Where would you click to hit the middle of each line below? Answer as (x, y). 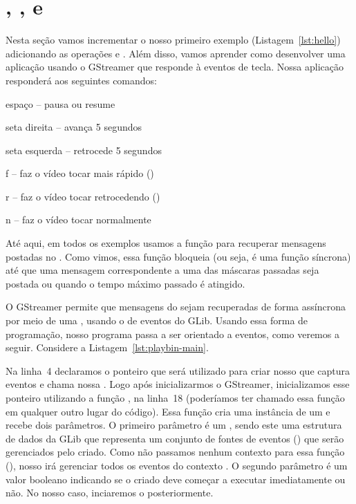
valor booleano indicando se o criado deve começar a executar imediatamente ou (176, 479)
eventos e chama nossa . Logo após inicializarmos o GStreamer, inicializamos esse (178, 384)
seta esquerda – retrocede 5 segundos (84, 150)
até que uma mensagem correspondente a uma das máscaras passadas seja (162, 270)
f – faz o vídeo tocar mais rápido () (80, 173)
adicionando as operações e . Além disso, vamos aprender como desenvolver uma (176, 53)
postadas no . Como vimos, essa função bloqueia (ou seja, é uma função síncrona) (178, 256)
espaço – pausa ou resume (60, 103)
